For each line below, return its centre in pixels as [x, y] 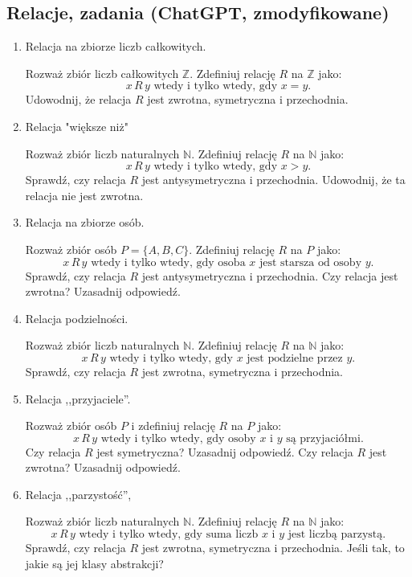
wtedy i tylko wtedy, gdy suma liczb [169, 535]
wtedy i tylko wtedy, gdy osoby [178, 438]
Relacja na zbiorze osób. [85, 222]
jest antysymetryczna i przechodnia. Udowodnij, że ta [273, 180]
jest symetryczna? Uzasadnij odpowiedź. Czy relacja [225, 451]
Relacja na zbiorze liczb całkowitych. [116, 46]
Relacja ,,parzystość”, [78, 494]
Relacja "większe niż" [77, 126]
